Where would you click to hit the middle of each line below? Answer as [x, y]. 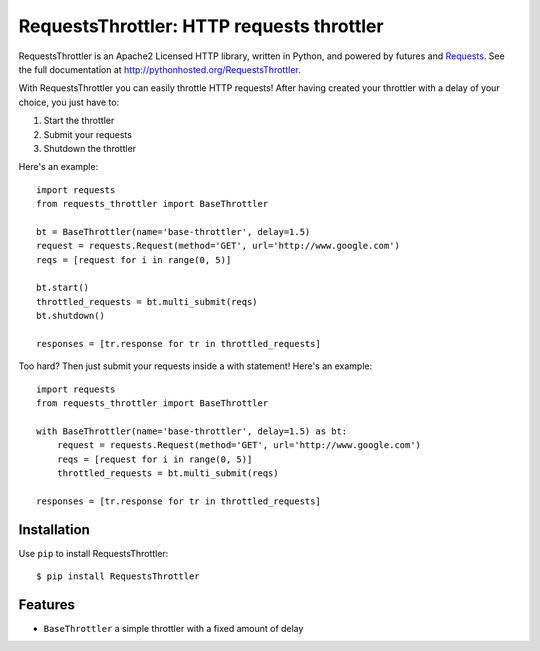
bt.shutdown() [70, 316]
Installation [54, 529]
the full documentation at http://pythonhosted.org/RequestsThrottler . [159, 69]
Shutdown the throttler [90, 148]
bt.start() [63, 288]
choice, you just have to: [69, 102]
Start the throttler [79, 121]
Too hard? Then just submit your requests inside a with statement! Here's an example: [195, 366]
